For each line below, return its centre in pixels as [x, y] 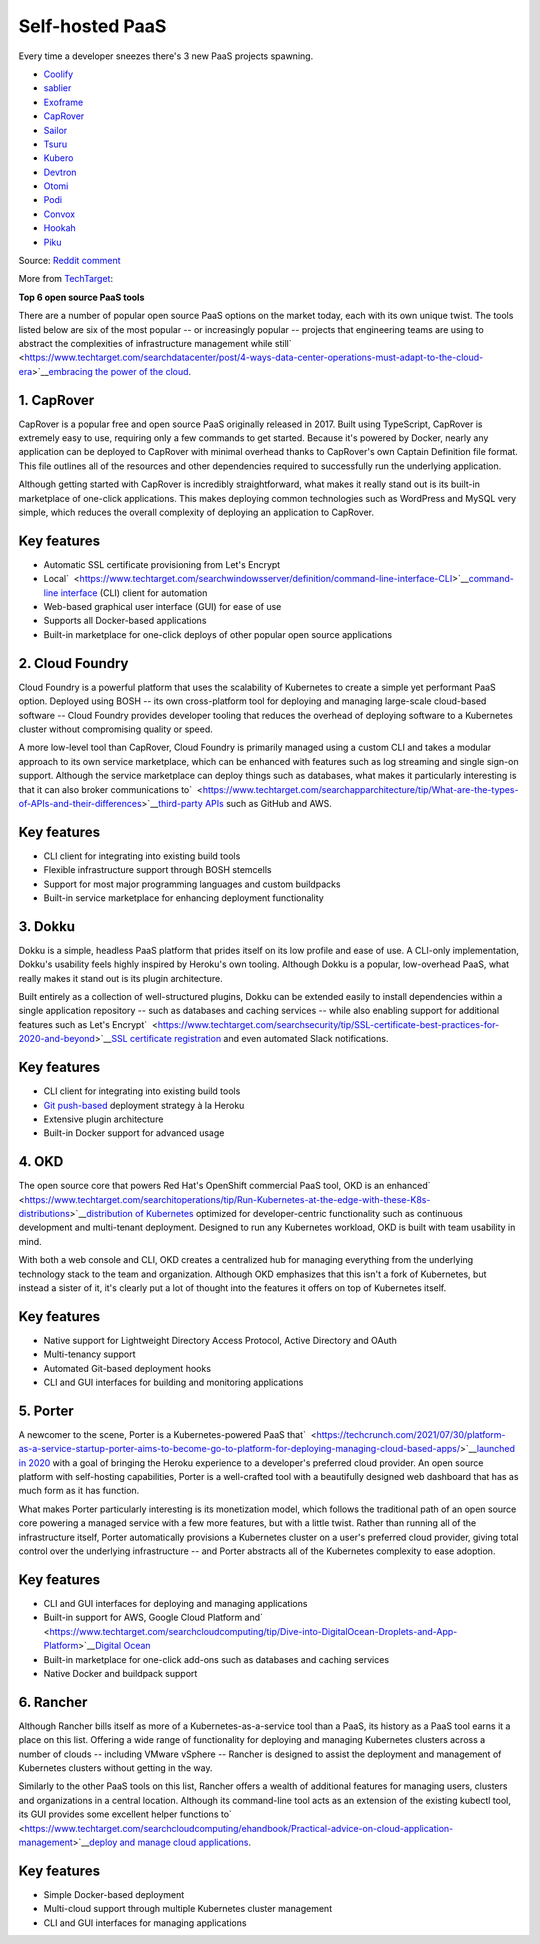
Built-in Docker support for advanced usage [134, 1133]
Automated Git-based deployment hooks [127, 1368]
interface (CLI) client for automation [134, 592]
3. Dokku [46, 926]
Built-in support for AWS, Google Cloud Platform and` [153, 1617]
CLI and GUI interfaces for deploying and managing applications [175, 1603]
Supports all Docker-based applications [125, 621]
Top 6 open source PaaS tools [81, 297]
